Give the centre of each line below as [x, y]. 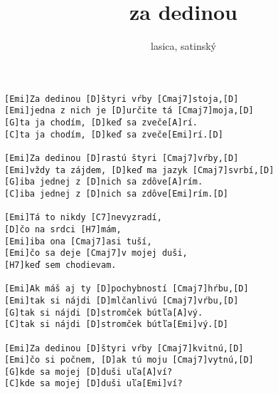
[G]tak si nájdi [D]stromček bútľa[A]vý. [104, 312]
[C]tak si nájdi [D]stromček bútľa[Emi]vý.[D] [116, 325]
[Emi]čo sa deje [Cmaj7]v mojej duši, [96, 253]
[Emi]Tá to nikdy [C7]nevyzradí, [83, 218]
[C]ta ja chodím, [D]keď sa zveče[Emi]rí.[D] [114, 134]
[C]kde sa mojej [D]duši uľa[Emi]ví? [93, 384]
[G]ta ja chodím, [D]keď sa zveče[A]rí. [101, 123]
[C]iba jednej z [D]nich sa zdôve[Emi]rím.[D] [116, 193]
